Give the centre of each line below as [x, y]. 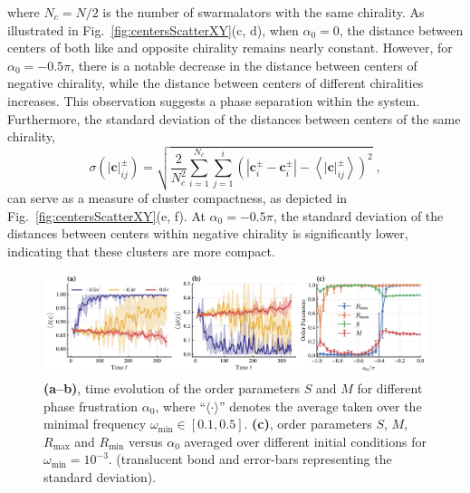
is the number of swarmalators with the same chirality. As [264, 12]
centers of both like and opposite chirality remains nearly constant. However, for [230, 48]
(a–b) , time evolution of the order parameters [172, 388]
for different [390, 388]
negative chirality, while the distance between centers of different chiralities [216, 83]
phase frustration [91, 406]
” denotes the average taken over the [320, 406]
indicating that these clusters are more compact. [141, 251]
